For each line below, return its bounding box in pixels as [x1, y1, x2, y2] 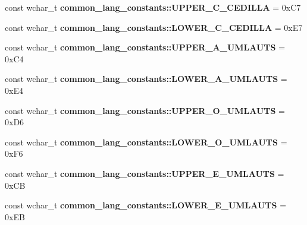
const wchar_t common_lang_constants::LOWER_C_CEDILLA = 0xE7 [5, 21, 303, 33]
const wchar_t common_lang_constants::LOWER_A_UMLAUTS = [5, 72, 287, 85]
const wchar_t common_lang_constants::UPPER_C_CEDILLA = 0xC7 [5, 1, 301, 13]
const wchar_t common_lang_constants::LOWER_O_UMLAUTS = [5, 135, 287, 148]
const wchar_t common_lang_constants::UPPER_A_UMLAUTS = [5, 41, 286, 53]
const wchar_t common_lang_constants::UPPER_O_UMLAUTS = [5, 104, 285, 116]
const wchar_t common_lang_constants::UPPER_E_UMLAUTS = [5, 167, 284, 179]
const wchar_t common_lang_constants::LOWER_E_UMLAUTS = [5, 199, 287, 211]
